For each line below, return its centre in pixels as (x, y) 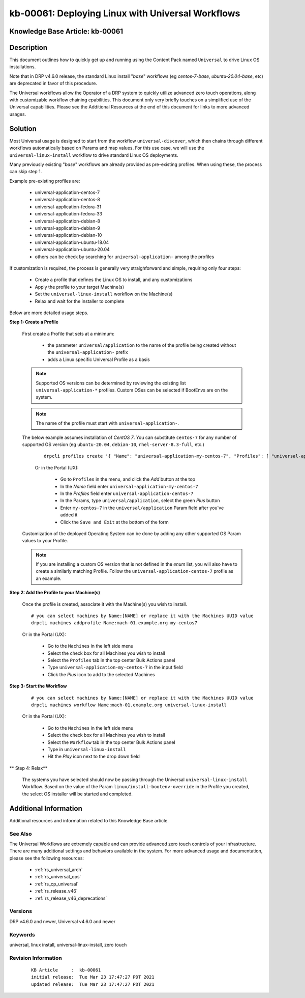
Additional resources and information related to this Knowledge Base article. (89, 820)
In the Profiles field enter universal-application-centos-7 (127, 493)
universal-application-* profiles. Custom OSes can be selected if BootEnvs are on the (132, 390)
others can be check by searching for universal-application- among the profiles (125, 257)
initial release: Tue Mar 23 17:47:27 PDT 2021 (93, 977)
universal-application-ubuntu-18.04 (72, 242)
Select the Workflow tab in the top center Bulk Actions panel (111, 742)
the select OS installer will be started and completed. (78, 794)
